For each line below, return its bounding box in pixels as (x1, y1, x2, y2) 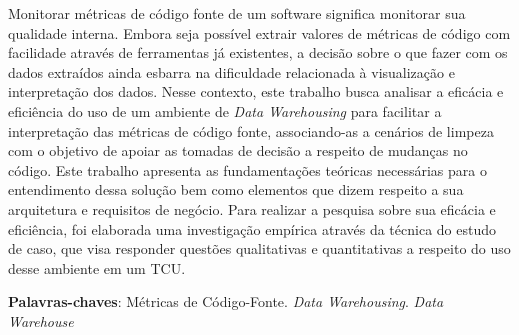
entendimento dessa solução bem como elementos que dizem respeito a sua (8, 179, 464, 200)
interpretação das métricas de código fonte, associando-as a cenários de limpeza (8, 120, 494, 141)
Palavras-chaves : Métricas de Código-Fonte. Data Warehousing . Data (8, 291, 444, 312)
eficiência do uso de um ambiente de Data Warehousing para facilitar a (8, 100, 442, 121)
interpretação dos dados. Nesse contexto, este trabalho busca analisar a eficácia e (8, 81, 504, 102)
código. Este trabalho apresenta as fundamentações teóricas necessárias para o (8, 159, 487, 180)
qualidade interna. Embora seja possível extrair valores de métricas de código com (8, 22, 511, 43)
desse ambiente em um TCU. (8, 257, 186, 278)
